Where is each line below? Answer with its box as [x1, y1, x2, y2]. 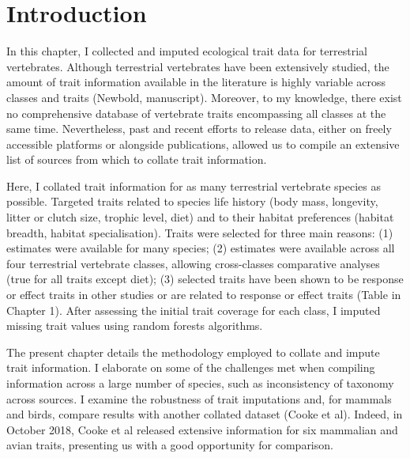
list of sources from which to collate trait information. [6, 151, 267, 168]
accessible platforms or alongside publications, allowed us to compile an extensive [6, 135, 400, 152]
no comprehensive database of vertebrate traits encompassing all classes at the [6, 104, 386, 121]
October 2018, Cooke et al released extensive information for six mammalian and [6, 421, 398, 437]
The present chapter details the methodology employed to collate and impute [6, 343, 380, 360]
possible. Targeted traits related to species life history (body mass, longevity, [6, 193, 378, 210]
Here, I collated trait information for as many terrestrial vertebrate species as [6, 177, 381, 194]
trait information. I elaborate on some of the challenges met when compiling [6, 359, 375, 376]
